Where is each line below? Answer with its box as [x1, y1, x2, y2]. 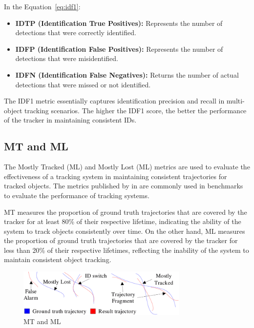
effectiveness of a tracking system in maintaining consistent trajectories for [4, 171, 227, 181]
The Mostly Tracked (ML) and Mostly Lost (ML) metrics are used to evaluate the [4, 162, 250, 172]
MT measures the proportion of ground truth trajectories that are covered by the [4, 206, 247, 217]
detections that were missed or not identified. [15, 79, 151, 89]
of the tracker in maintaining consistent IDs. [4, 115, 137, 125]
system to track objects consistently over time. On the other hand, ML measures [4, 225, 245, 236]
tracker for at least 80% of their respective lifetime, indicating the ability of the [4, 216, 241, 226]
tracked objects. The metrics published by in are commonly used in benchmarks [4, 181, 243, 191]
